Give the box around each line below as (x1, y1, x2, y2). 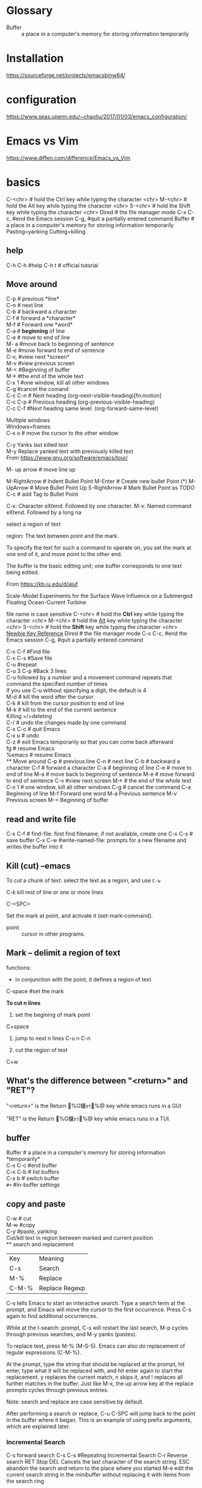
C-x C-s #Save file (6, 654, 53, 662)
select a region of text (6, 520, 61, 528)
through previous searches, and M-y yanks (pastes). (6, 1331, 137, 1338)
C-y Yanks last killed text (6, 441, 68, 449)
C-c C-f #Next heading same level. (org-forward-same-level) (6, 405, 159, 412)
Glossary (6, 4, 53, 18)
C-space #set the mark (6, 987, 64, 994)
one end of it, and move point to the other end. (6, 551, 123, 558)
